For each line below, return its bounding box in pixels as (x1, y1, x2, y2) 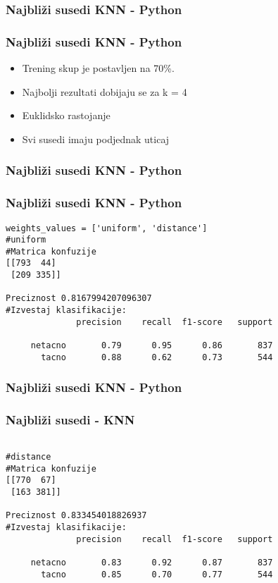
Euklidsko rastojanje (22, 108, 110, 123)
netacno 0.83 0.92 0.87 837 (30, 558, 273, 567)
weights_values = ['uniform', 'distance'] (6, 223, 208, 233)
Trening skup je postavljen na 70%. (22, 61, 175, 75)
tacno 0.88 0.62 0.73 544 (41, 352, 273, 362)
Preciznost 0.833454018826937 (6, 510, 147, 521)
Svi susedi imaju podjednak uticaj (22, 131, 170, 146)
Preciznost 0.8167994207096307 (6, 293, 152, 304)
